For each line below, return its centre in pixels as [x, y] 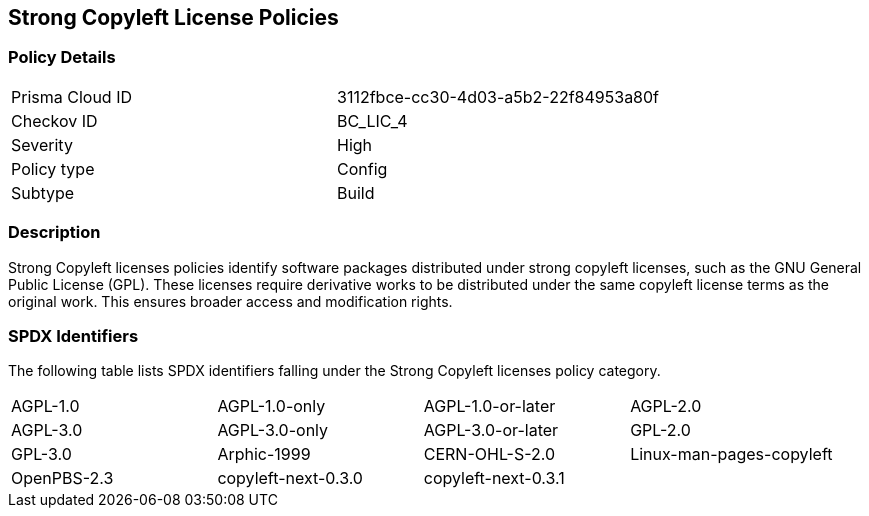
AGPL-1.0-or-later [489, 406]
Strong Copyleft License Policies [173, 17]
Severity [42, 144]
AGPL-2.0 [666, 406]
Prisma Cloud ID [71, 96]
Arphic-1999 [264, 454]
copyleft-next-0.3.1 [494, 478]
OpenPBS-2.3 [62, 478]
